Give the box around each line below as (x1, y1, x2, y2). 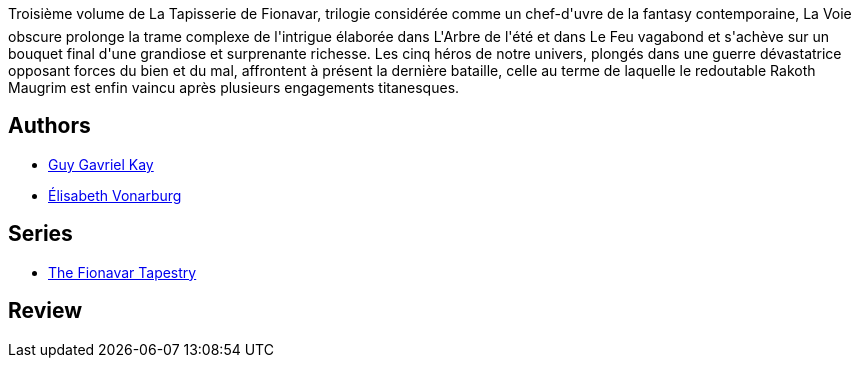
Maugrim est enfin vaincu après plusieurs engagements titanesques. (8, 79, 460, 96)
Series (8, 221, 73, 247)
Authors (8, 113, 91, 139)
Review (8, 298, 83, 324)
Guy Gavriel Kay (48, 155, 154, 173)
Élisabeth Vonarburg (48, 186, 182, 204)
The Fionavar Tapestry (48, 263, 197, 281)
